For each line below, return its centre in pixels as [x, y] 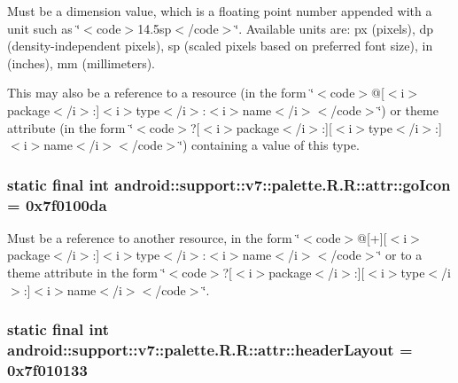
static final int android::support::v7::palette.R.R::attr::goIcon [229, 184]
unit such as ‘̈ [44, 28]
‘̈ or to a [400, 255]
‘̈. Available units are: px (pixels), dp [334, 28]
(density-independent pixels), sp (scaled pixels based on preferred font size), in [220, 46]
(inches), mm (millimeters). [82, 63]
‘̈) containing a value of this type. [269, 145]
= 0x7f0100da [57, 204]
